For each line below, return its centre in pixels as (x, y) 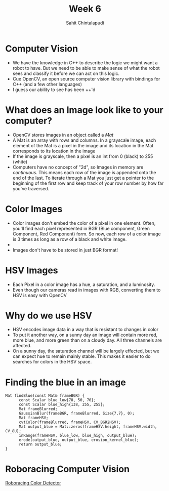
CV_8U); (13, 431)
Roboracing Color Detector (33, 483)
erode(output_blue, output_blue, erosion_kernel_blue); (79, 440)
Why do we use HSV (49, 316)
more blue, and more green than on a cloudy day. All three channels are (87, 340)
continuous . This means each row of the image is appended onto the (84, 172)
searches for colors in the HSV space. (52, 362)
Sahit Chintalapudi (85, 23)
